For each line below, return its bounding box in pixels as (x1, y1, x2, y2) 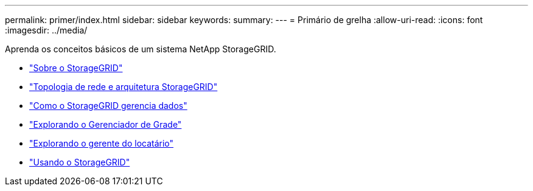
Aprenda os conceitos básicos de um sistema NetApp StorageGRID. (5, 44, 276, 54)
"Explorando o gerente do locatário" (29, 138, 174, 148)
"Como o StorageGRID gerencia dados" (29, 100, 187, 111)
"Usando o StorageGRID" (29, 157, 130, 167)
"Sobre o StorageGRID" (29, 63, 123, 73)
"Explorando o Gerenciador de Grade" (29, 119, 182, 130)
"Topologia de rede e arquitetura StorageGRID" (29, 82, 218, 92)
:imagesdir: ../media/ (5, 25, 88, 35)
